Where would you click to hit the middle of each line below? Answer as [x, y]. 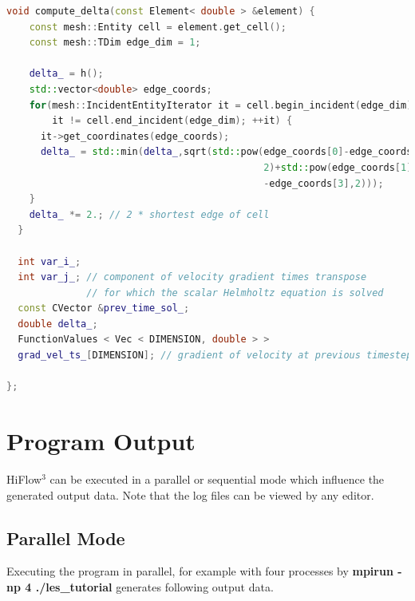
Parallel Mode [66, 538]
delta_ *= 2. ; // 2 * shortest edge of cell [149, 214]
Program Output [101, 441]
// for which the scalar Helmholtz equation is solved [235, 293]
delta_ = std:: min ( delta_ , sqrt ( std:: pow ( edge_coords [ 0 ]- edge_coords [226, 152]
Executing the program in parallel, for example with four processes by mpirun [200, 571]
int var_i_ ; [49, 261]
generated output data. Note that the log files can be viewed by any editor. [190, 494]
